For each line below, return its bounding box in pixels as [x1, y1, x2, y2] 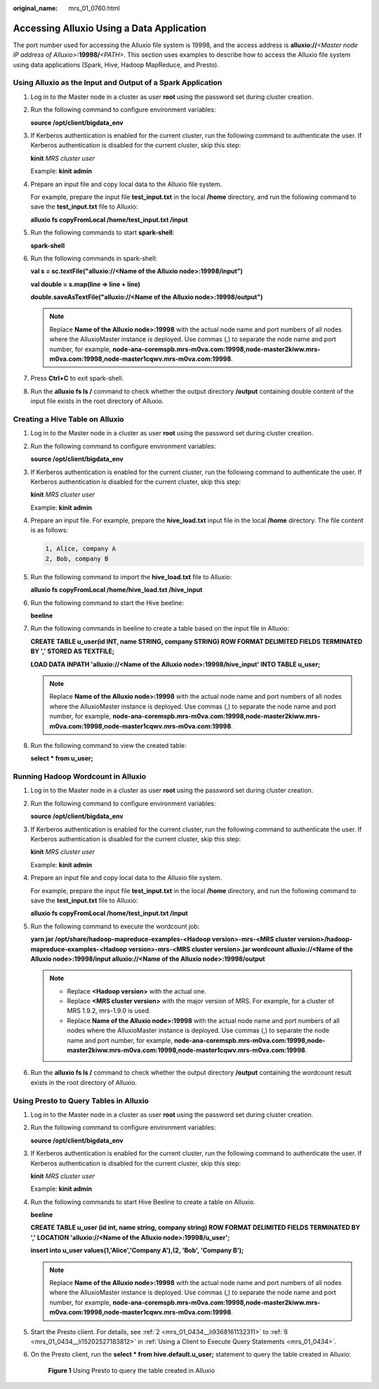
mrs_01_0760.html [68, 4, 120, 12]
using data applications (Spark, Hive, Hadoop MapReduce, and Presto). [13, 60, 219, 69]
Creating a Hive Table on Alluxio [13, 414, 124, 424]
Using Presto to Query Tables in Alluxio [13, 1095, 149, 1105]
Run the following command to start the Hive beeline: [30, 598, 185, 607]
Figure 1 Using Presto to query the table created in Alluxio [48, 1366, 215, 1374]
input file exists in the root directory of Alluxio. [30, 397, 164, 405]
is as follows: [30, 526, 68, 534]
